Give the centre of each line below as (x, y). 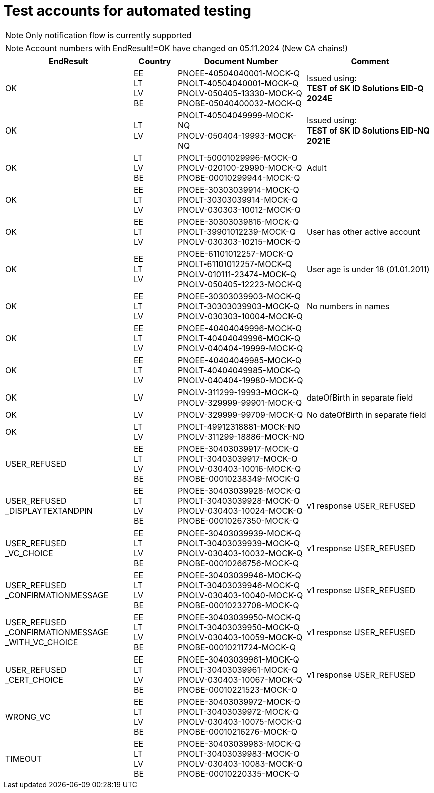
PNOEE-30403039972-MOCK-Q (239, 701)
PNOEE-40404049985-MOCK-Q (240, 360)
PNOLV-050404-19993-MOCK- (237, 135)
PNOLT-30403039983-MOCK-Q (239, 754)
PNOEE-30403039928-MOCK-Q (239, 491)
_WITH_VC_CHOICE (42, 642)
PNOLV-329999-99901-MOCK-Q (240, 402)
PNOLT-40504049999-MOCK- (236, 115)
